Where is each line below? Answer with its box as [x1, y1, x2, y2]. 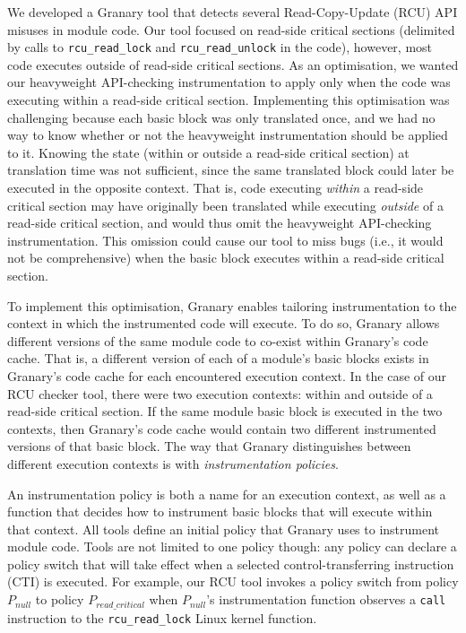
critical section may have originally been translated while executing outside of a [7, 195, 444, 214]
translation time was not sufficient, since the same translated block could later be [7, 160, 454, 179]
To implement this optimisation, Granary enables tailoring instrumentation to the [7, 296, 457, 315]
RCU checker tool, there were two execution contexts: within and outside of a [7, 384, 433, 403]
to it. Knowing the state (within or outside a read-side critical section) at [7, 143, 410, 161]
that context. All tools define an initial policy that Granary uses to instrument [7, 519, 440, 538]
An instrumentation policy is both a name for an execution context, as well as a [7, 484, 446, 503]
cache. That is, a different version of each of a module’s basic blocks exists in [7, 349, 429, 368]
